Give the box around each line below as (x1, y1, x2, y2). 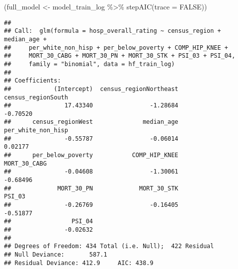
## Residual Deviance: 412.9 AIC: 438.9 (4, 259, 154, 267)
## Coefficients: (4, 77, 61, 85)
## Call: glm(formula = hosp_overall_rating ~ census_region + (4, 27, 221, 35)
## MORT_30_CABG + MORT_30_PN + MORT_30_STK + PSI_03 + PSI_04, (4, 52, 236, 60)
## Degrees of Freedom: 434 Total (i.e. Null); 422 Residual (4, 243, 214, 250)
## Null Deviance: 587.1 (4, 251, 107, 258)
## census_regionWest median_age (4, 118, 178, 126)
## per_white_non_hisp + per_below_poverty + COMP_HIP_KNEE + (4, 44, 229, 51)
